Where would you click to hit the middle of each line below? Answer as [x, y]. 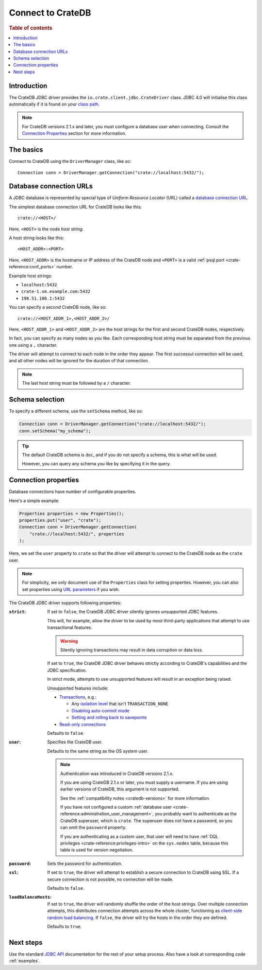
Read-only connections [83, 724]
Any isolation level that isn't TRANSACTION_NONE [120, 704]
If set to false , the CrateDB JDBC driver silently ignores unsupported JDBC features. [133, 612]
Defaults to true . [65, 926]
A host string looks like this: [36, 238]
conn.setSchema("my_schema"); [55, 431]
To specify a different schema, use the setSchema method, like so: [76, 411]
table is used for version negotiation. [97, 850]
